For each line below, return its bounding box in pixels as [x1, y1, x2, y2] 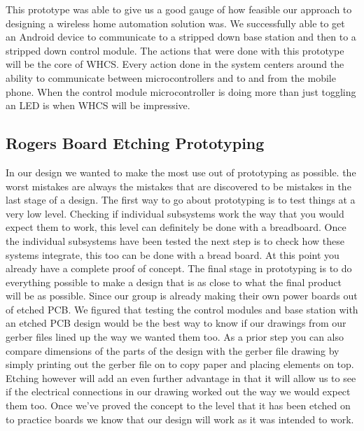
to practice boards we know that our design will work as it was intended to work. [6, 411, 354, 426]
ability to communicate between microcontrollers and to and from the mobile [6, 70, 336, 85]
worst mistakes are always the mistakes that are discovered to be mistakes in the [6, 178, 351, 193]
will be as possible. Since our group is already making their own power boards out [6, 288, 358, 303]
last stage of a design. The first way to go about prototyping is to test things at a [6, 192, 356, 207]
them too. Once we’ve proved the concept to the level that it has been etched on [6, 398, 351, 413]
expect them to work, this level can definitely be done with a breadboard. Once [6, 220, 346, 234]
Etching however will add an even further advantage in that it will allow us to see [6, 370, 356, 385]
